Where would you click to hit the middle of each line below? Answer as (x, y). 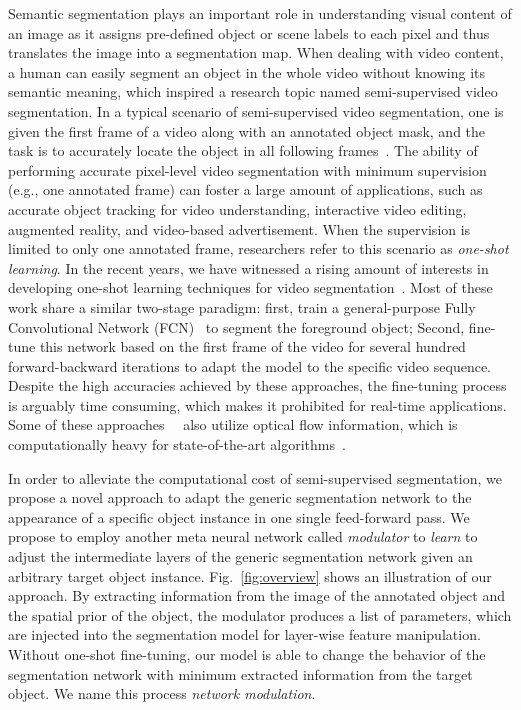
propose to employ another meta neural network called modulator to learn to (243, 536)
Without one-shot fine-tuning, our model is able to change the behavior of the (247, 654)
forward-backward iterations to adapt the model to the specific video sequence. (249, 365)
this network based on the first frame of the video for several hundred (252, 346)
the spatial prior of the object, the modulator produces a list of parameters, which (260, 614)
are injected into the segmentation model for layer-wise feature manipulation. (244, 634)
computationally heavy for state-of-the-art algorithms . (177, 444)
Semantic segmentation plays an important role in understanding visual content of (260, 13)
